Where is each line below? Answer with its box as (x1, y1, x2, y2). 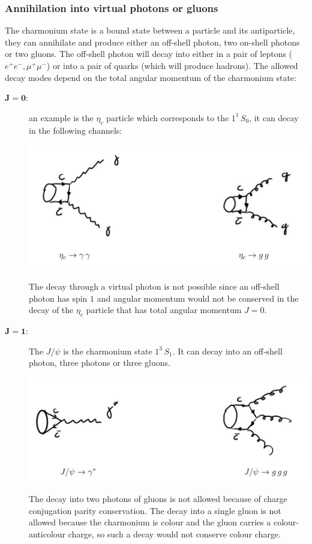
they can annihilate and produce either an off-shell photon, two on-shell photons (5, 35, 300, 48)
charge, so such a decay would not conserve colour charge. (68, 527, 281, 540)
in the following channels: (29, 124, 122, 136)
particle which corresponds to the (106, 111, 229, 124)
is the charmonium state (63, 344, 152, 357)
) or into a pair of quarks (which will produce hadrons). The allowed (46, 59, 298, 71)
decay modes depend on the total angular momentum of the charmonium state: (5, 71, 296, 83)
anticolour (29, 527, 66, 540)
